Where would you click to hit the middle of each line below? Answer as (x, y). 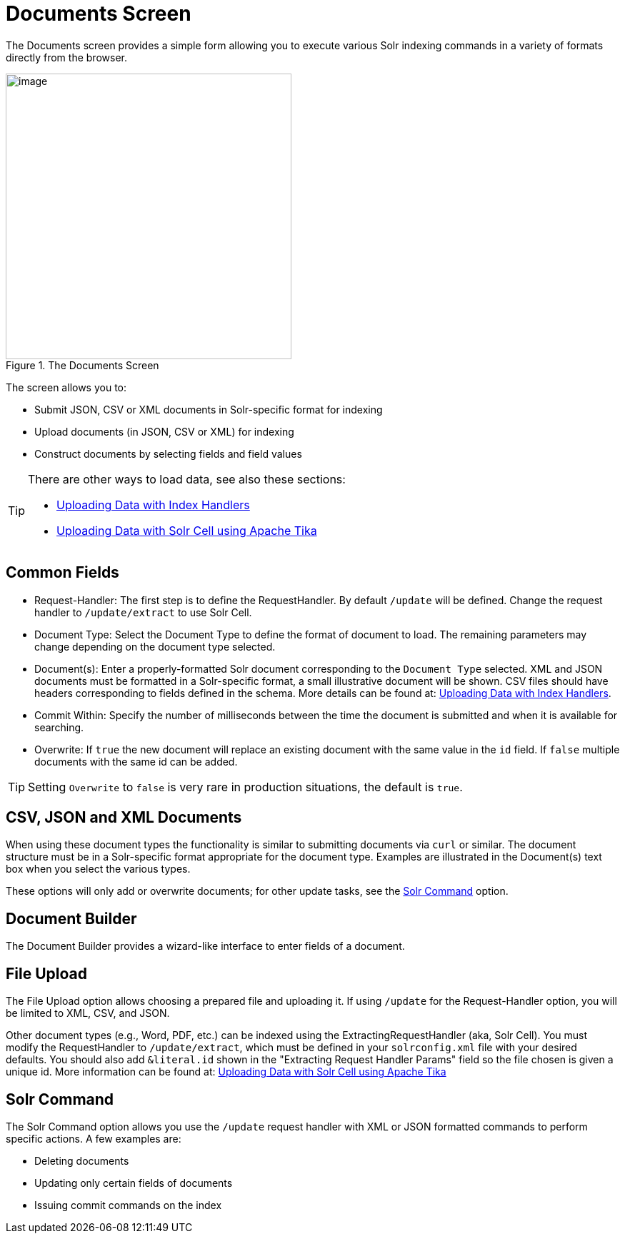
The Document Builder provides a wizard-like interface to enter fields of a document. (205, 946)
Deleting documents (82, 1160)
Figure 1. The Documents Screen (82, 365)
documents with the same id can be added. (136, 761)
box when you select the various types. (98, 869)
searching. (59, 727)
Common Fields (62, 573)
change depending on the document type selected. (155, 646)
